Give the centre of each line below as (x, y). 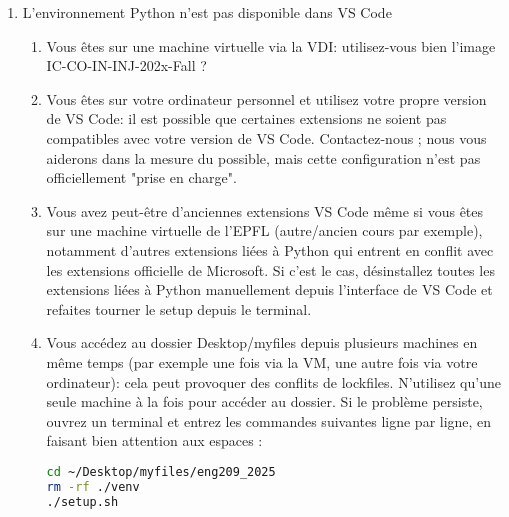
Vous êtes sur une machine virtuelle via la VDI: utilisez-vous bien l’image (271, 45)
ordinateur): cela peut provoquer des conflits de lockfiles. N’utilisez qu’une (273, 381)
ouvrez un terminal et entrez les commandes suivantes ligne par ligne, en (269, 420)
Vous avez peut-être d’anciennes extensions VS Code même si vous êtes (265, 210)
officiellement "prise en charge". (141, 177)
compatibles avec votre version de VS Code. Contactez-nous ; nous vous (266, 137)
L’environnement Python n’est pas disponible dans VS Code (207, 12)
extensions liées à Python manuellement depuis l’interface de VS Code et (269, 289)
